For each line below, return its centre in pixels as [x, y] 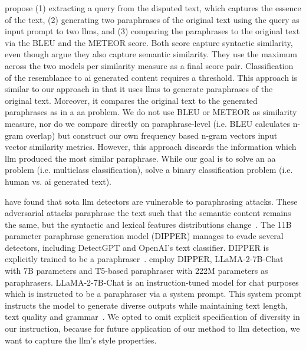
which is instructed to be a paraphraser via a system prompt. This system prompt [153, 294]
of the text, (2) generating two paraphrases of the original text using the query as [152, 19]
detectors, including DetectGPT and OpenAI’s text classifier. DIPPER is [137, 247]
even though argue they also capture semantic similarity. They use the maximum [151, 54]
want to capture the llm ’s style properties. [81, 340]
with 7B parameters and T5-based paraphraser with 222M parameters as [136, 271]
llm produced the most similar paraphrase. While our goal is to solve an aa [140, 158]
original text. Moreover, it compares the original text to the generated [131, 100]
